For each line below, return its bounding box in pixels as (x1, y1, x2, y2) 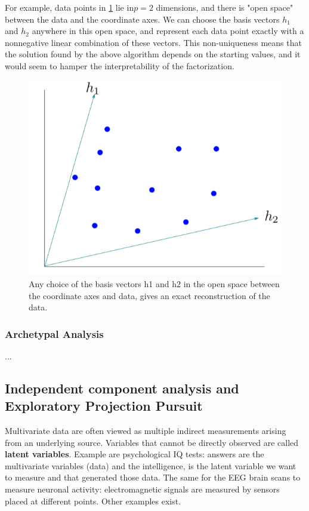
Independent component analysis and (5, 378, 239, 397)
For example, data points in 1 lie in (5, 1, 134, 13)
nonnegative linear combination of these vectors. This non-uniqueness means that (5, 36, 302, 48)
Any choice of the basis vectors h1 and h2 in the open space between (29, 277, 280, 290)
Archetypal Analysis (5, 326, 104, 341)
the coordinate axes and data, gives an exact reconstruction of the (29, 289, 270, 301)
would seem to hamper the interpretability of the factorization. (5, 59, 234, 72)
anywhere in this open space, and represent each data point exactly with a (32, 24, 304, 37)
